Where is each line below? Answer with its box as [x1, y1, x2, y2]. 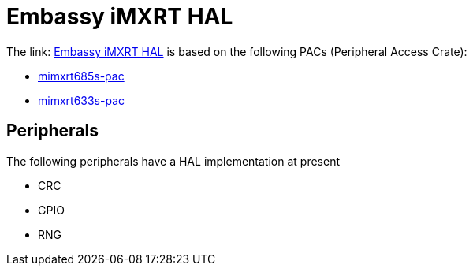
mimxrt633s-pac [38, 93, 125, 107]
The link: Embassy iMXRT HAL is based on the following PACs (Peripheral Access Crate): [6, 44, 467, 58]
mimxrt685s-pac [38, 69, 125, 83]
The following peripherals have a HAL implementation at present [6, 154, 341, 168]
